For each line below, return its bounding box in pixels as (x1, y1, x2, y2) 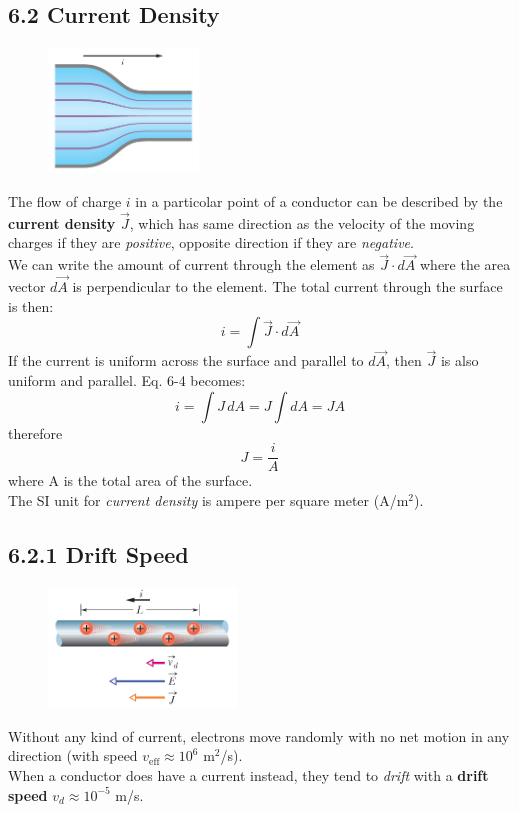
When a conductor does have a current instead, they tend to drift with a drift (8, 765, 489, 786)
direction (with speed (8, 745, 138, 766)
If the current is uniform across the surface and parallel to (8, 350, 364, 371)
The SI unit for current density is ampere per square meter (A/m (8, 489, 409, 510)
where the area (420, 254, 511, 275)
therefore (8, 422, 63, 443)
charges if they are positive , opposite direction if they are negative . (8, 232, 414, 253)
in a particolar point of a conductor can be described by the (135, 190, 503, 211)
